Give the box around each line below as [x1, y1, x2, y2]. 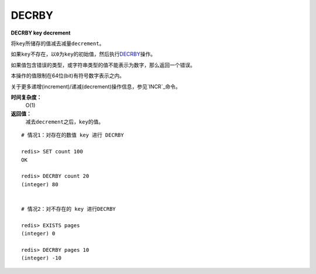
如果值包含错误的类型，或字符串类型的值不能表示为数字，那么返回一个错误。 [11, 61, 195, 68]
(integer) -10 [21, 255, 61, 262]
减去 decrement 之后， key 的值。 [25, 118, 104, 125]
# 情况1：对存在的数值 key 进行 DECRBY [21, 132, 124, 139]
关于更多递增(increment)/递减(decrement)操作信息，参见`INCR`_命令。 [11, 83, 181, 90]
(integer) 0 [21, 230, 56, 237]
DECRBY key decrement [11, 29, 71, 36]
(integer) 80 [21, 181, 59, 187]
